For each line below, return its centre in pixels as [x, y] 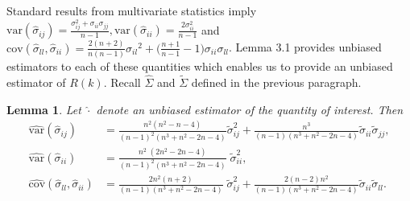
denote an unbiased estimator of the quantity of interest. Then [250, 109]
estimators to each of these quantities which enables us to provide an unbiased [200, 66]
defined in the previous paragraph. [276, 82]
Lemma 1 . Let [44, 109]
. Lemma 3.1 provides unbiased [305, 47]
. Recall [122, 82]
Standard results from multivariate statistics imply [132, 10]
